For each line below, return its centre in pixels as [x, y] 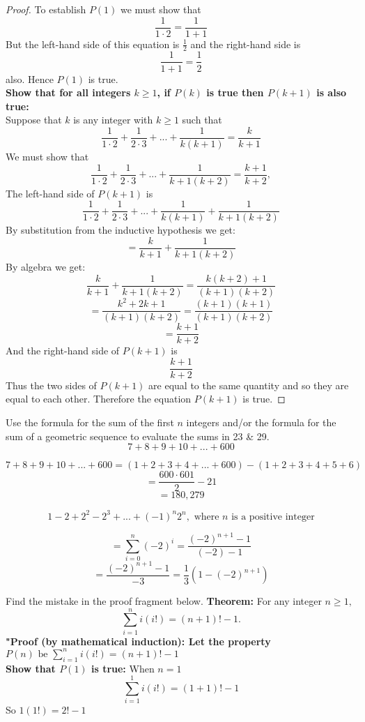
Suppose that [34, 120]
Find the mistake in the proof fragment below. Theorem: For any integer [164, 601]
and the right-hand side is [246, 44]
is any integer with [113, 120]
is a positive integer [273, 517]
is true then [235, 92]
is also [332, 92]
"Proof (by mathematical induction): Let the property [138, 641]
